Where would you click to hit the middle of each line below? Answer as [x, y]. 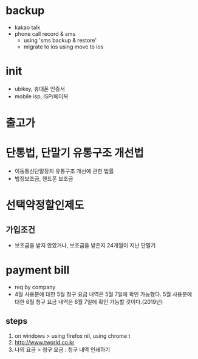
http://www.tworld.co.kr [44, 342]
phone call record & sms [45, 33]
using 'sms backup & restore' [60, 40]
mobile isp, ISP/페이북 [41, 96]
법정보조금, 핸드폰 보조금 [44, 179]
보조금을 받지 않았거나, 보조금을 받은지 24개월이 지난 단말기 [85, 245]
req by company [35, 287]
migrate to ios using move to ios [63, 47]
